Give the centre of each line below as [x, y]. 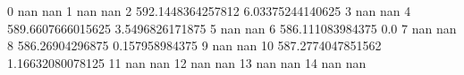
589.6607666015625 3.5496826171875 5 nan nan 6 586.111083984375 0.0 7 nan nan [232, 28]
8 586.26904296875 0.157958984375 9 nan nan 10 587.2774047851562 [194, 45]
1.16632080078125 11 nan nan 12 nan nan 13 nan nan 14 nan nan [187, 62]
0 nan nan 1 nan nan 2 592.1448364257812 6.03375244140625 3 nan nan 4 [209, 11]
